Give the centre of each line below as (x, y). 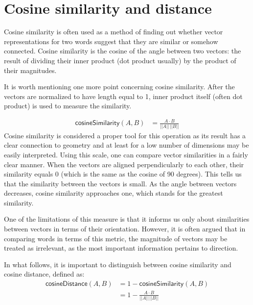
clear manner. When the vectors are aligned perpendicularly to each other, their (124, 164)
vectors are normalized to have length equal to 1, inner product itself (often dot (123, 96)
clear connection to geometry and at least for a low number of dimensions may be (126, 145)
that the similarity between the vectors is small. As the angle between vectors (120, 183)
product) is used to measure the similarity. (68, 106)
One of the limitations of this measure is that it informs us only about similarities (127, 219)
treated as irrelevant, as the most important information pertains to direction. (121, 248)
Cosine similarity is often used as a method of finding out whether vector (114, 32)
